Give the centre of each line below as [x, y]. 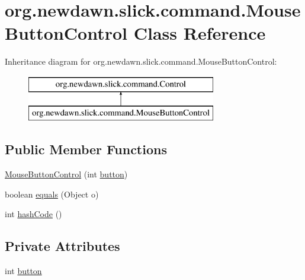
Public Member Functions [86, 149]
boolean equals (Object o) [52, 194]
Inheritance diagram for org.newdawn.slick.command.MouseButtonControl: [141, 61]
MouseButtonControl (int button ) [66, 174]
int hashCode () [33, 214]
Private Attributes [62, 246]
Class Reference [200, 33]
